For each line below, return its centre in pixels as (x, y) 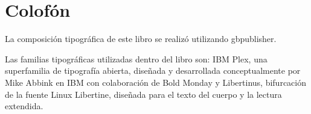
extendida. (24, 106)
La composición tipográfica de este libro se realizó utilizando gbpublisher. (141, 39)
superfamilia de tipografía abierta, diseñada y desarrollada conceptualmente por (153, 70)
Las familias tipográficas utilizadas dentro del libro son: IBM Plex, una (136, 58)
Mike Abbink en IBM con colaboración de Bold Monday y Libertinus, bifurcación (155, 82)
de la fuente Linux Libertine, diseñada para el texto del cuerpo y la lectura (143, 94)
